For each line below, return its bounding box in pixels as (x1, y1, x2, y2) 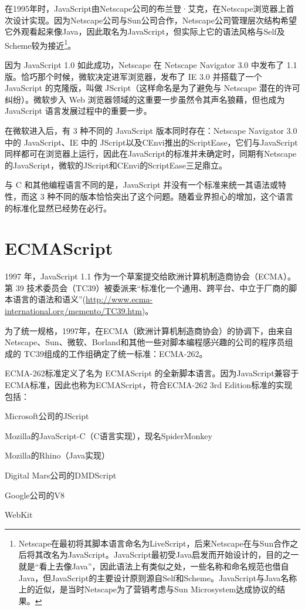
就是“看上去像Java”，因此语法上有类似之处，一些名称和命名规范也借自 (18, 560, 289, 572)
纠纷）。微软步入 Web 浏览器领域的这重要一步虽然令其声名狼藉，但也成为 (5, 93, 285, 105)
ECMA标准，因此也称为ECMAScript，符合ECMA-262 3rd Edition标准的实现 (5, 379, 293, 391)
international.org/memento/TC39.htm (5, 305, 142, 317)
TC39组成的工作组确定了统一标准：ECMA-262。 (23, 347, 208, 359)
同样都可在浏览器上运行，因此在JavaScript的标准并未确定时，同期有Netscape (5, 147, 297, 160)
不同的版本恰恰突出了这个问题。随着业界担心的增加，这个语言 (55, 190, 294, 202)
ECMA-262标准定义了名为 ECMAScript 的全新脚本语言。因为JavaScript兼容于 (5, 367, 299, 379)
